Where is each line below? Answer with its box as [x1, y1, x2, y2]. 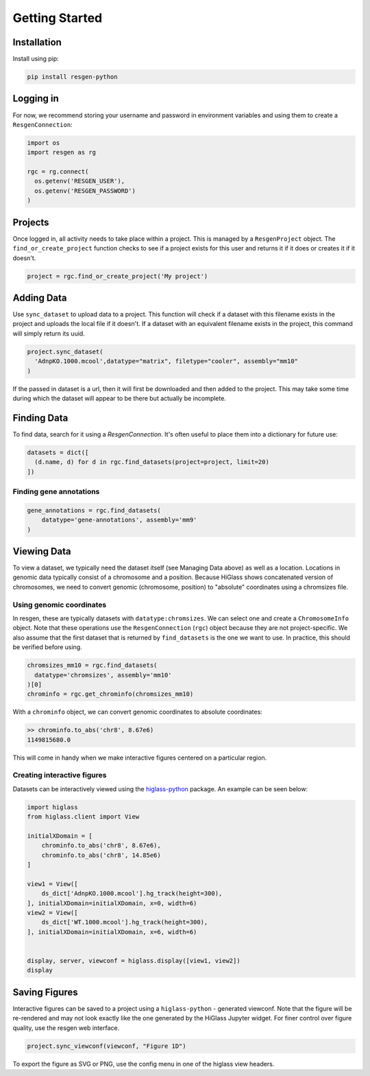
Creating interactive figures [12, 771, 107, 780]
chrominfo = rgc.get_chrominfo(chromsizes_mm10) [27, 690, 194, 698]
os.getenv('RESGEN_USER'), [34, 177, 125, 185]
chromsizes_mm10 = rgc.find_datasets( [27, 662, 158, 669]
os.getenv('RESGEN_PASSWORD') [34, 187, 136, 195]
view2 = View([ [27, 909, 78, 917]
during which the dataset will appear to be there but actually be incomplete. [12, 394, 226, 402]
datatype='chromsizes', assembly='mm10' [34, 671, 172, 679]
